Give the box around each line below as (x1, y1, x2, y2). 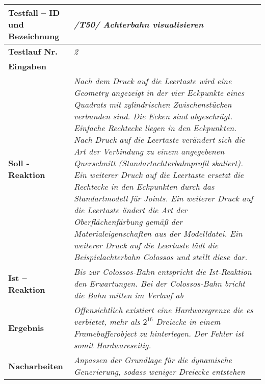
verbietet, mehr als (74, 316, 140, 327)
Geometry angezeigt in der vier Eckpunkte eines (74, 87, 245, 98)
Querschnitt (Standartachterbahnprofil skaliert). (74, 157, 243, 169)
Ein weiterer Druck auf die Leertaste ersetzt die (74, 169, 244, 181)
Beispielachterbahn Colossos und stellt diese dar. (74, 251, 248, 263)
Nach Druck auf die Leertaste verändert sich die (74, 134, 245, 145)
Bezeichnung (8, 30, 60, 42)
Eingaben (8, 60, 46, 72)
